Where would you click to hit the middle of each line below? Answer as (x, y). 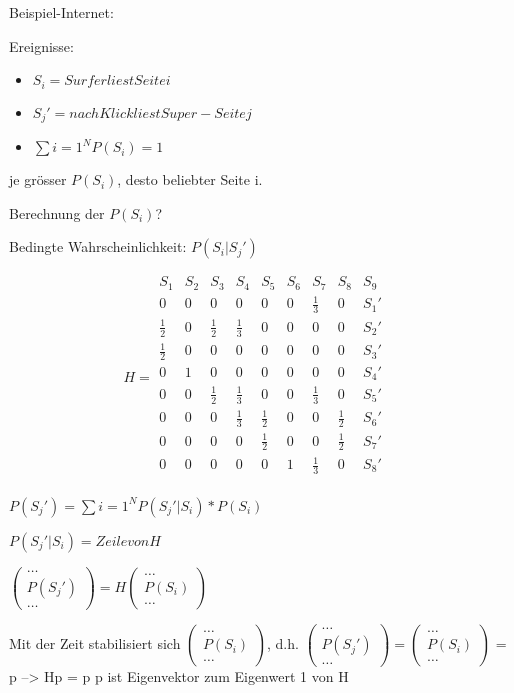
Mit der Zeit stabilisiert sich (95, 643)
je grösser (38, 179)
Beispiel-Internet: (61, 12)
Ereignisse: (41, 45)
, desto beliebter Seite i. (190, 179)
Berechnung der (57, 212)
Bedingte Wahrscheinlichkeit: (98, 246)
